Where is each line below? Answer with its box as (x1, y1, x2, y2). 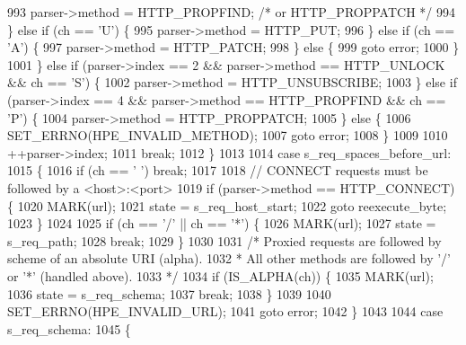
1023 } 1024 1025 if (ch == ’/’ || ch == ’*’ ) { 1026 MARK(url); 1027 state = (7, 214, 436, 233)
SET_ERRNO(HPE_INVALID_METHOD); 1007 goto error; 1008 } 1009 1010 (7, 126, 448, 145)
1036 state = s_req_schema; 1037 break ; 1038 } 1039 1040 (7, 284, 331, 303)
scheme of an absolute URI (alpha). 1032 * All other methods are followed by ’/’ (7, 249, 451, 268)
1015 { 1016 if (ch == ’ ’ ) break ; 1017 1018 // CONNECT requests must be (7, 161, 428, 180)
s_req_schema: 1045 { (7, 319, 131, 338)
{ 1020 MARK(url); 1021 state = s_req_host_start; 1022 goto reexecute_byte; (7, 196, 447, 215)
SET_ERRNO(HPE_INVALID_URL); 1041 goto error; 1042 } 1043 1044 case (7, 302, 444, 321)
